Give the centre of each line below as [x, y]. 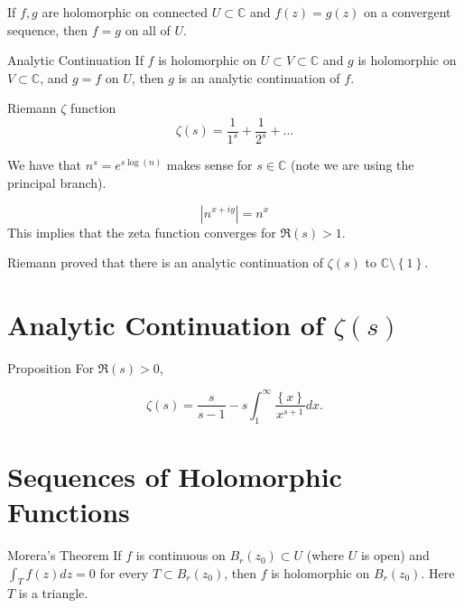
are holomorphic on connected [125, 12]
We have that [45, 165]
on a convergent [408, 12]
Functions [69, 512]
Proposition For [51, 367]
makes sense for [209, 165]
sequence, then [48, 29]
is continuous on [181, 555]
